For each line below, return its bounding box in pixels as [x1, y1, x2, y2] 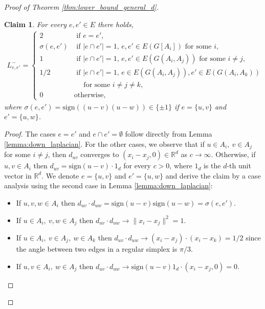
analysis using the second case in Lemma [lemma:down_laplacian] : [4, 180, 213, 191]
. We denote [41, 170, 79, 181]
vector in [4, 170, 32, 181]
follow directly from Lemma [125, 128, 212, 139]
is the [203, 160, 221, 171]
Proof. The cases [4, 128, 56, 139]
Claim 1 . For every [4, 18, 67, 29]
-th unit [227, 160, 251, 171]
